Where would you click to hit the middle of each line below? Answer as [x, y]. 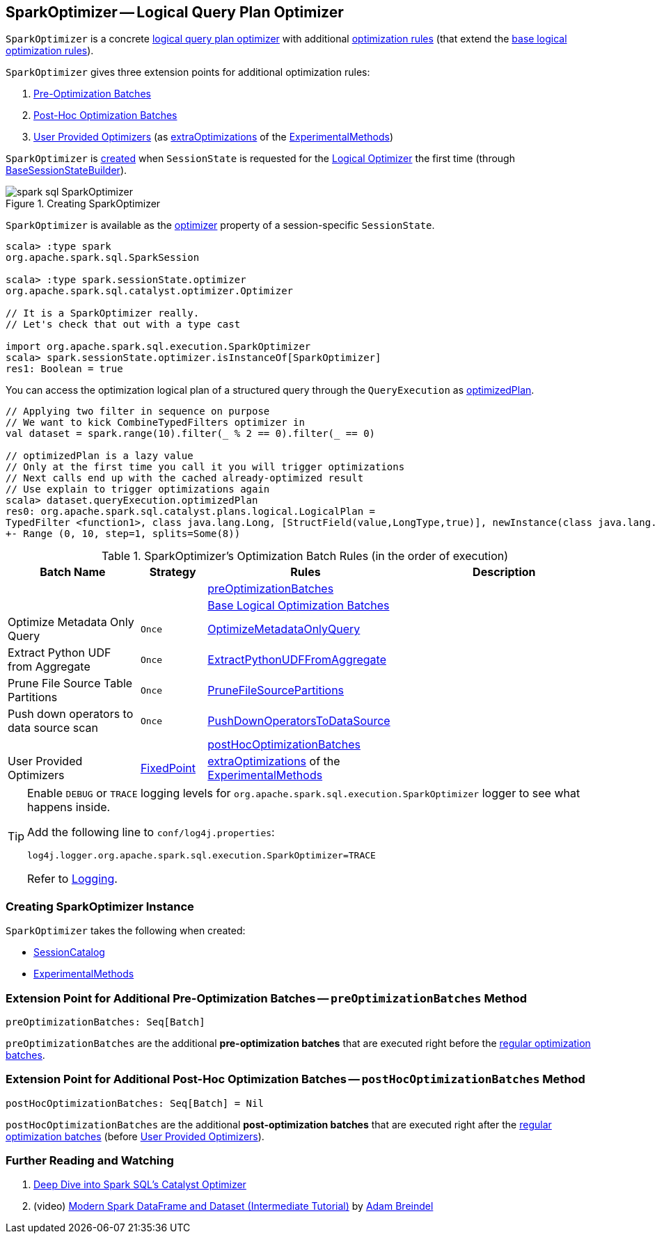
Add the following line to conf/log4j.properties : [151, 832]
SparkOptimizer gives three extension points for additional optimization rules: [188, 72]
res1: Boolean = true [64, 369]
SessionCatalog [69, 952]
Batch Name [73, 572]
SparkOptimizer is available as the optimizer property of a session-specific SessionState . [220, 225]
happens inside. [69, 807]
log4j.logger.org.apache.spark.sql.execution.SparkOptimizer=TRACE [201, 856]
